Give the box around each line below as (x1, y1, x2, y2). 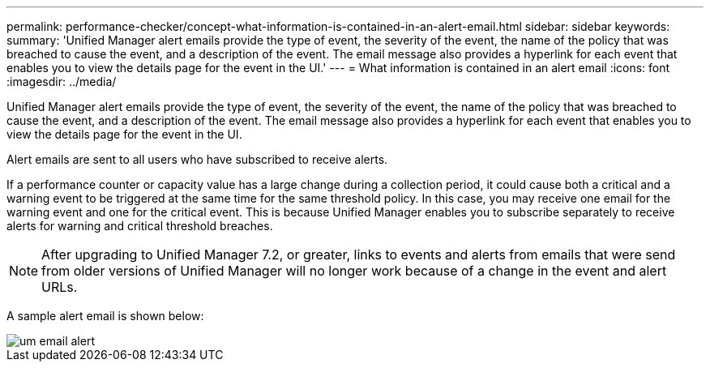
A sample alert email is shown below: (6, 309, 204, 323)
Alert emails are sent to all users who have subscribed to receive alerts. (6, 152, 388, 166)
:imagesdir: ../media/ (6, 75, 117, 88)
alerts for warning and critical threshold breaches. (6, 219, 273, 233)
